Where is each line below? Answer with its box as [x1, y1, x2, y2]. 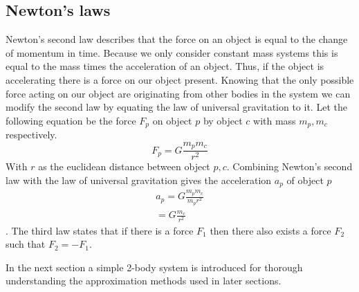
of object [286, 172, 324, 187]
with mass [253, 113, 296, 127]
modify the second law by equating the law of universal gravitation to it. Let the [6, 100, 347, 114]
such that [6, 237, 46, 251]
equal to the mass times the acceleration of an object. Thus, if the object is [6, 59, 324, 73]
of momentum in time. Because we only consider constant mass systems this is [6, 45, 338, 60]
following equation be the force [6, 113, 136, 127]
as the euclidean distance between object [38, 159, 210, 174]
